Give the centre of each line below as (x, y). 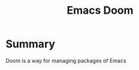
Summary (30, 44)
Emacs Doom (100, 10)
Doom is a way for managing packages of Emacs (66, 60)
